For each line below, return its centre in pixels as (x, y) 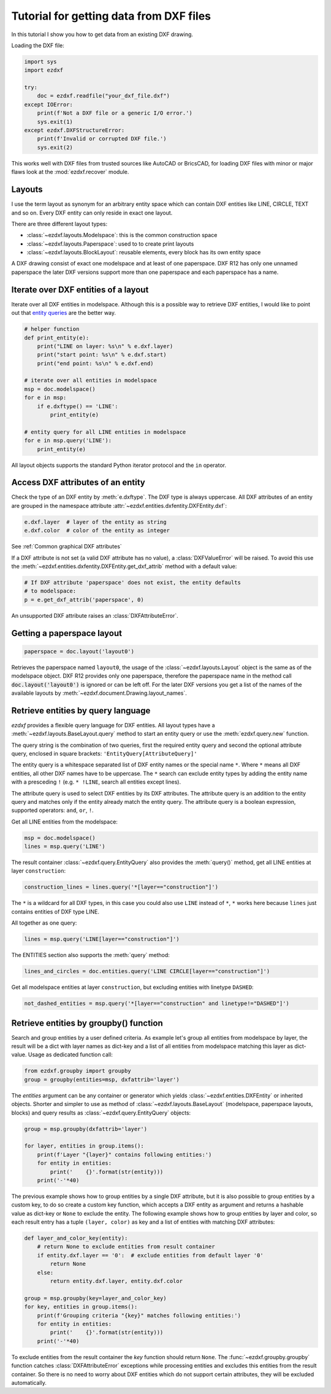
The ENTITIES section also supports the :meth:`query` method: (90, 955)
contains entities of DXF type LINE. (55, 911)
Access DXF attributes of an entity (78, 483)
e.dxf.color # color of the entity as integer (97, 531)
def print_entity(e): (57, 338)
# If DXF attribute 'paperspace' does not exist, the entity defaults (133, 582)
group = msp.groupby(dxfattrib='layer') (86, 1129)
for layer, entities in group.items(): (84, 1146)
